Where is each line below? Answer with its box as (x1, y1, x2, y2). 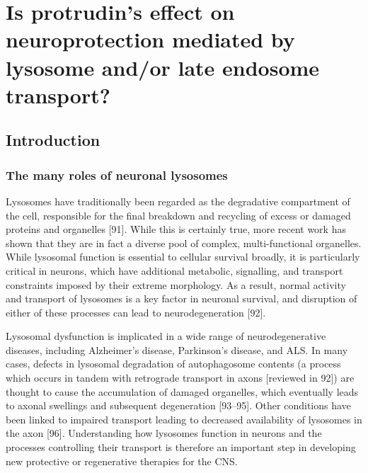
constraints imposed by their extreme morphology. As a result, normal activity (6, 277, 346, 292)
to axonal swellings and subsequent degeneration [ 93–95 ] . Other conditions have (6, 398, 351, 413)
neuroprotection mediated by (6, 25, 295, 54)
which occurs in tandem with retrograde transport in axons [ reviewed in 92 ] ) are (6, 370, 355, 385)
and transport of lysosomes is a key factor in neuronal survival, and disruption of (6, 291, 357, 306)
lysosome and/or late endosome (6, 52, 320, 81)
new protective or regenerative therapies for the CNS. (6, 453, 238, 468)
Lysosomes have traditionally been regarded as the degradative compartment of (6, 193, 350, 208)
